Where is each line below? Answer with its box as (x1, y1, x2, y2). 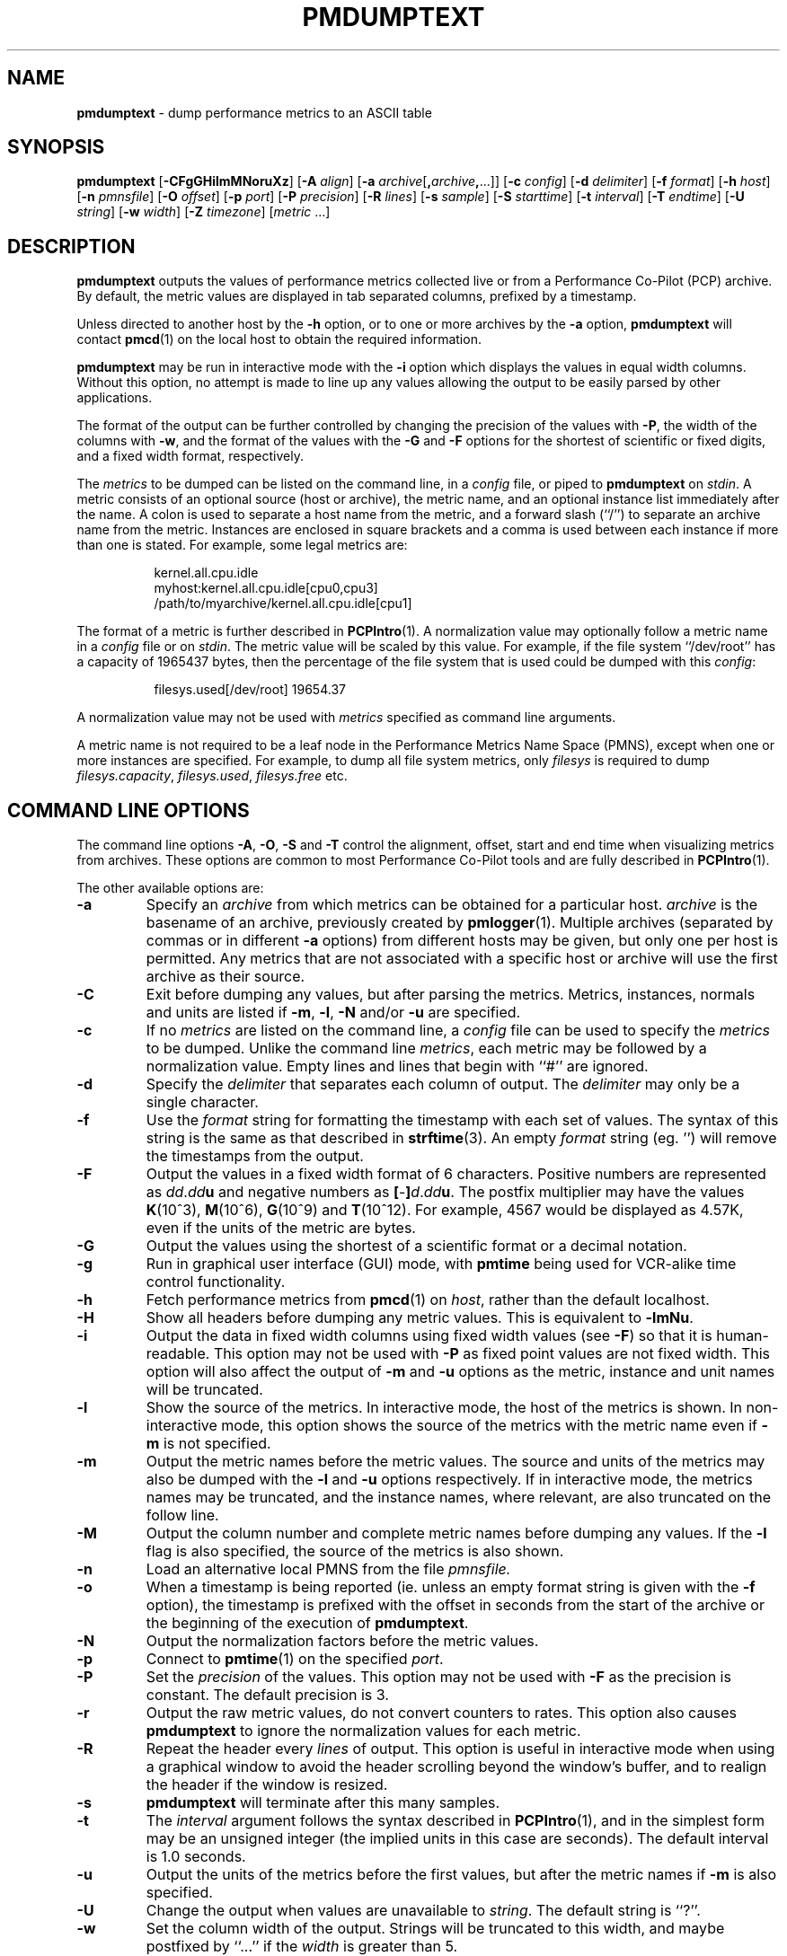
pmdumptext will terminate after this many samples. (146, 1793, 500, 1812)
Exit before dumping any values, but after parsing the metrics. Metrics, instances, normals (146, 985, 756, 1004)
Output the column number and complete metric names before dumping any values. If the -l (146, 1524, 767, 1543)
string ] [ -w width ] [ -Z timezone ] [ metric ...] (76, 204, 331, 220)
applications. (76, 390, 153, 406)
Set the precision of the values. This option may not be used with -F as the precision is (146, 1668, 731, 1687)
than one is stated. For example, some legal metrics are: (76, 537, 408, 553)
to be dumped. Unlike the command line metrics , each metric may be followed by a (146, 1039, 707, 1058)
